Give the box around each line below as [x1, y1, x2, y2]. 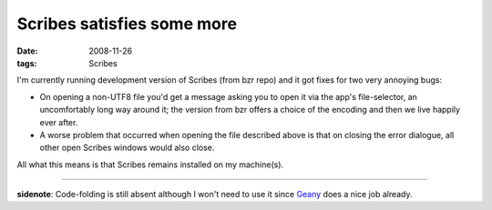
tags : [16, 57, 37, 68]
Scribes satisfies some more [16, 14, 237, 34]
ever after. [39, 116, 78, 127]
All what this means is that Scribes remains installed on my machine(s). [16, 159, 284, 170]
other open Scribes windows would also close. [39, 142, 215, 154]
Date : [16, 45, 38, 56]
